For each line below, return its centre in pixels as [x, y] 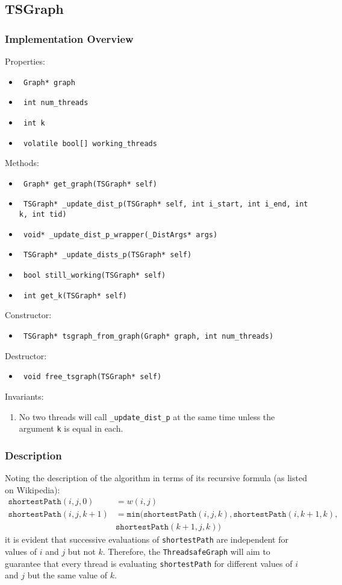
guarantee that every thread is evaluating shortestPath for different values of [149, 563]
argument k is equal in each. [71, 428]
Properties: [25, 61]
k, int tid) [43, 215]
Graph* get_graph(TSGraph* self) [90, 184]
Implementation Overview [69, 38]
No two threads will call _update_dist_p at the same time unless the [147, 416]
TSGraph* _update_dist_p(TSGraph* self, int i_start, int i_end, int [166, 204]
